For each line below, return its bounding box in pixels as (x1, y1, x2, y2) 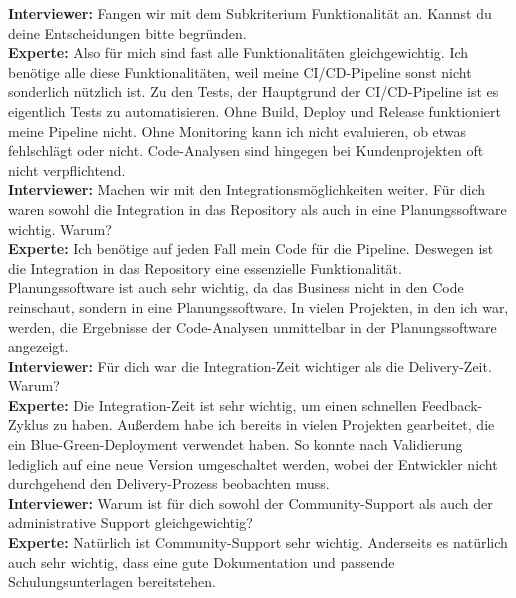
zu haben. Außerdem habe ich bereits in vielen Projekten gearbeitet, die (53, 414, 495, 435)
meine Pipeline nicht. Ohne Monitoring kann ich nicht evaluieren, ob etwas (8, 120, 467, 141)
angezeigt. (8, 336, 69, 357)
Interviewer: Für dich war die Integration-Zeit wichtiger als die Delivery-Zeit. (8, 355, 492, 376)
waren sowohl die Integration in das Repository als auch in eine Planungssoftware (8, 198, 507, 219)
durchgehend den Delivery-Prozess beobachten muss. (8, 473, 330, 494)
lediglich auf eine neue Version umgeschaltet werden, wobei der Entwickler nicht (8, 453, 498, 474)
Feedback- (421, 394, 483, 415)
